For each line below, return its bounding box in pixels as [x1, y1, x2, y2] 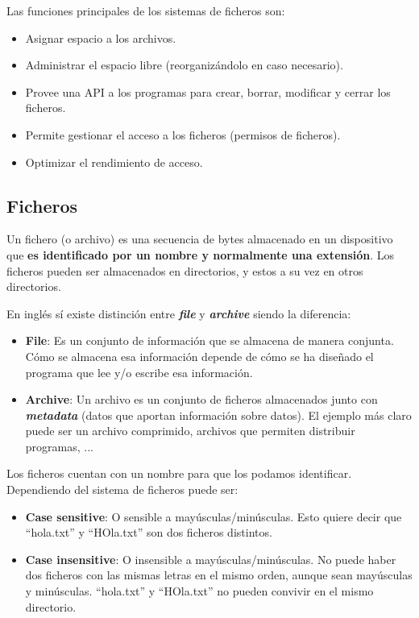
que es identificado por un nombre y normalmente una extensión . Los [6, 246, 395, 263]
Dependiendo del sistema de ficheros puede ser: [6, 481, 239, 498]
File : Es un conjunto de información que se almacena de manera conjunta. [25, 332, 394, 349]
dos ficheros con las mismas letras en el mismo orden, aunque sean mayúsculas [25, 566, 413, 583]
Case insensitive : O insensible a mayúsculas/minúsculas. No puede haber [25, 550, 396, 567]
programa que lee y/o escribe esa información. [25, 363, 253, 380]
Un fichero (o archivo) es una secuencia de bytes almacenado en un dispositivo [6, 230, 393, 247]
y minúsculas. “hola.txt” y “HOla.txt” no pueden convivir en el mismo [25, 583, 374, 599]
